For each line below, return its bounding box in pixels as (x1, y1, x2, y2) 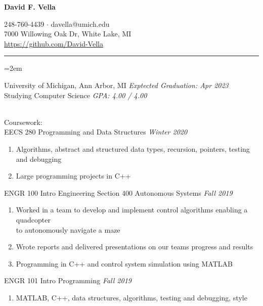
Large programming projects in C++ (16, 170, 131, 181)
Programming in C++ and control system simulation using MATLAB (16, 258, 233, 269)
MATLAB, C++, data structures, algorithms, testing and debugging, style (16, 292, 247, 302)
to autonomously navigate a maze (16, 224, 120, 235)
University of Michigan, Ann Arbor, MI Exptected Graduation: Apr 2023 (4, 79, 229, 90)
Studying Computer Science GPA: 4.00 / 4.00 (4, 90, 147, 100)
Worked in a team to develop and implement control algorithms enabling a (16, 204, 248, 215)
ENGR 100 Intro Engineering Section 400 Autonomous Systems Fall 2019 (4, 187, 233, 198)
